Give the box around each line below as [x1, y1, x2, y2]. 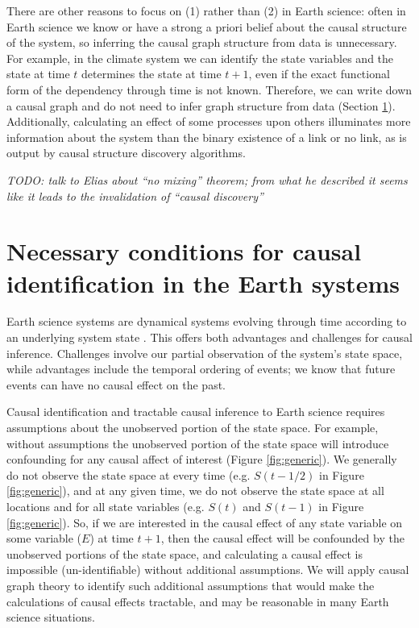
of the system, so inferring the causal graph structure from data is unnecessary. [6, 34, 397, 51]
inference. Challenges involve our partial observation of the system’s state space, [6, 344, 403, 361]
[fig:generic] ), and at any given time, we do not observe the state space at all [6, 482, 384, 499]
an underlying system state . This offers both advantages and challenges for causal [6, 329, 413, 346]
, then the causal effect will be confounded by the [160, 530, 404, 547]
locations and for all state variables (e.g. [6, 497, 205, 514]
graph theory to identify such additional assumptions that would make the [6, 576, 375, 593]
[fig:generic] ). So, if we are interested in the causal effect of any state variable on [6, 514, 403, 530]
